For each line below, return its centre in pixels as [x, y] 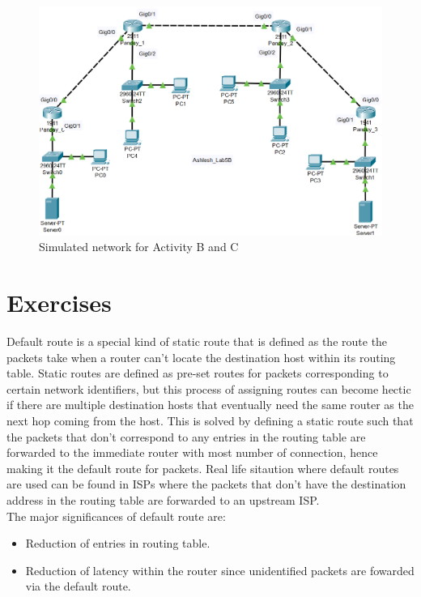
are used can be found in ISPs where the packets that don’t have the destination [206, 484]
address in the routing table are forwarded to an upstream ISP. [163, 500]
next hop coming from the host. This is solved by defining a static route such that [210, 421]
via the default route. [78, 586]
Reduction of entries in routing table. [118, 543]
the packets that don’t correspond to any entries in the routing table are [186, 436]
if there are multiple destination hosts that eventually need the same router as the [210, 405]
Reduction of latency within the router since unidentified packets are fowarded [220, 570]
